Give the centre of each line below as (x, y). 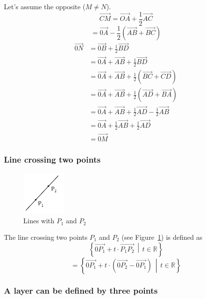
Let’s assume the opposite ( (45, 6)
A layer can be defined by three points (81, 291)
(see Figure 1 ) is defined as (162, 237)
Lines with (39, 221)
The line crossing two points (46, 237)
